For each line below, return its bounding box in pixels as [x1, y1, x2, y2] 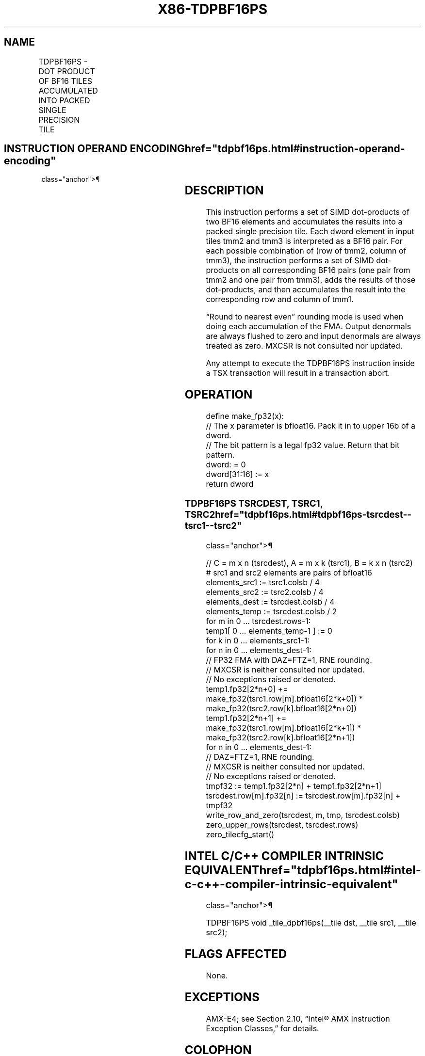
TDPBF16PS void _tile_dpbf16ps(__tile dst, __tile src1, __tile [206, 918, 416, 928]
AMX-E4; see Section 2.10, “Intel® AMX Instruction [206, 1014, 390, 1024]
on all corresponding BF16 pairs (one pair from [241, 265, 410, 275]
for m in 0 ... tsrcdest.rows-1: [206, 616, 311, 626]
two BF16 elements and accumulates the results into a [206, 217, 403, 227]
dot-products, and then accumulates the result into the [206, 285, 406, 295]
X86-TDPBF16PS [157, 1, 268, 17]
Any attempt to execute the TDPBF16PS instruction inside [206, 358, 415, 368]
